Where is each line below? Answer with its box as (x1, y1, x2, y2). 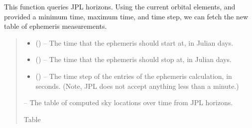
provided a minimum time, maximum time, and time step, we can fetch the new (4, 11, 249, 21)
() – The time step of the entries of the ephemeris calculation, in (35, 70, 232, 81)
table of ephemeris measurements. (4, 21, 107, 31)
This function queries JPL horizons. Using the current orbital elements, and (4, 1, 236, 11)
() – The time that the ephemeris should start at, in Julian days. (35, 37, 234, 48)
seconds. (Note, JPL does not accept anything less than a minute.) (35, 80, 239, 91)
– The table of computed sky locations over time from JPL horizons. (23, 97, 233, 108)
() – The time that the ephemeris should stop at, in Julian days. (35, 54, 232, 64)
